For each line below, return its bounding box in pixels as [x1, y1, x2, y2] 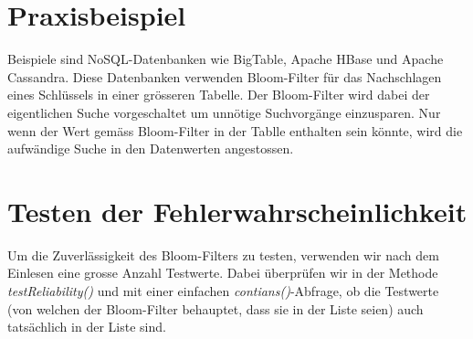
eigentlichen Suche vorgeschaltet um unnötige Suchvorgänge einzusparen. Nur [7, 102, 441, 122]
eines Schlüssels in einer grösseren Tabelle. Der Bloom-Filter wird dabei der [7, 85, 430, 104]
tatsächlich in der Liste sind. [7, 317, 166, 336]
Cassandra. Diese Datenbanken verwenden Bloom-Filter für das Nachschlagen [7, 67, 442, 86]
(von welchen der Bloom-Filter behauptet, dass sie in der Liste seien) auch [7, 299, 424, 318]
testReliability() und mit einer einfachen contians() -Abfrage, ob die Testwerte [7, 281, 439, 300]
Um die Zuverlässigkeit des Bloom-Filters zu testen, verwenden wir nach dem [7, 245, 439, 264]
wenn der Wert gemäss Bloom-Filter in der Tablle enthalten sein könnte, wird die [7, 121, 463, 140]
